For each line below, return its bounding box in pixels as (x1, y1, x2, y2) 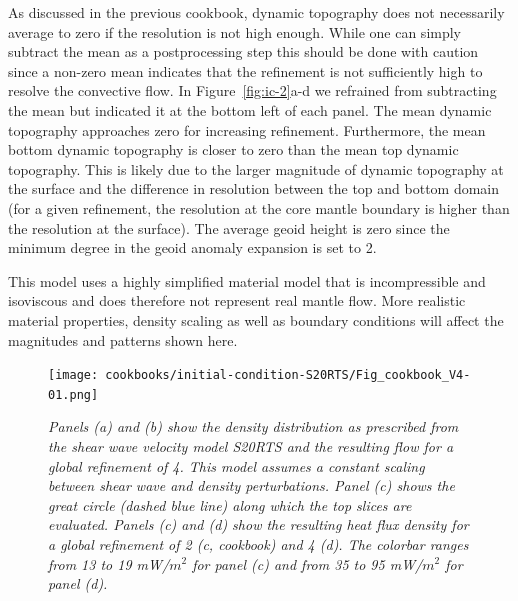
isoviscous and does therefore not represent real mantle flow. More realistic (8, 290, 466, 311)
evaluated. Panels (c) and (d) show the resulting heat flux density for (48, 514, 469, 535)
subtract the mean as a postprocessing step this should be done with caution (8, 41, 479, 62)
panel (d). (48, 573, 108, 594)
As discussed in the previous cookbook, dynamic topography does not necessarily (8, 2, 505, 22)
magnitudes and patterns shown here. (8, 329, 238, 350)
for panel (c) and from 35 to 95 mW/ (192, 553, 423, 574)
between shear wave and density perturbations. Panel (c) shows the (48, 475, 455, 496)
